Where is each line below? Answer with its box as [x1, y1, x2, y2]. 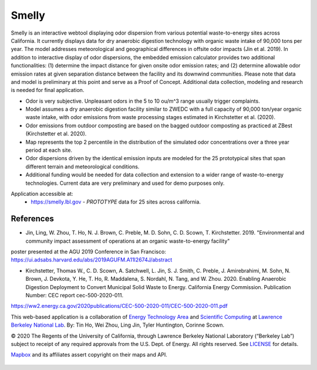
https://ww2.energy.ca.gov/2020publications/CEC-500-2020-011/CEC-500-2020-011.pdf [11, 303, 228, 310]
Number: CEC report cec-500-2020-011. [25, 292, 124, 298]
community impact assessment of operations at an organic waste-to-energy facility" [25, 237, 230, 245]
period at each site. [25, 147, 73, 154]
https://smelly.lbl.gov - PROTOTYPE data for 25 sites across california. [31, 198, 201, 205]
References [11, 214, 54, 224]
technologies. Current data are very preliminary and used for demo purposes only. [25, 179, 225, 186]
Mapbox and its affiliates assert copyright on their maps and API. [11, 351, 167, 358]
